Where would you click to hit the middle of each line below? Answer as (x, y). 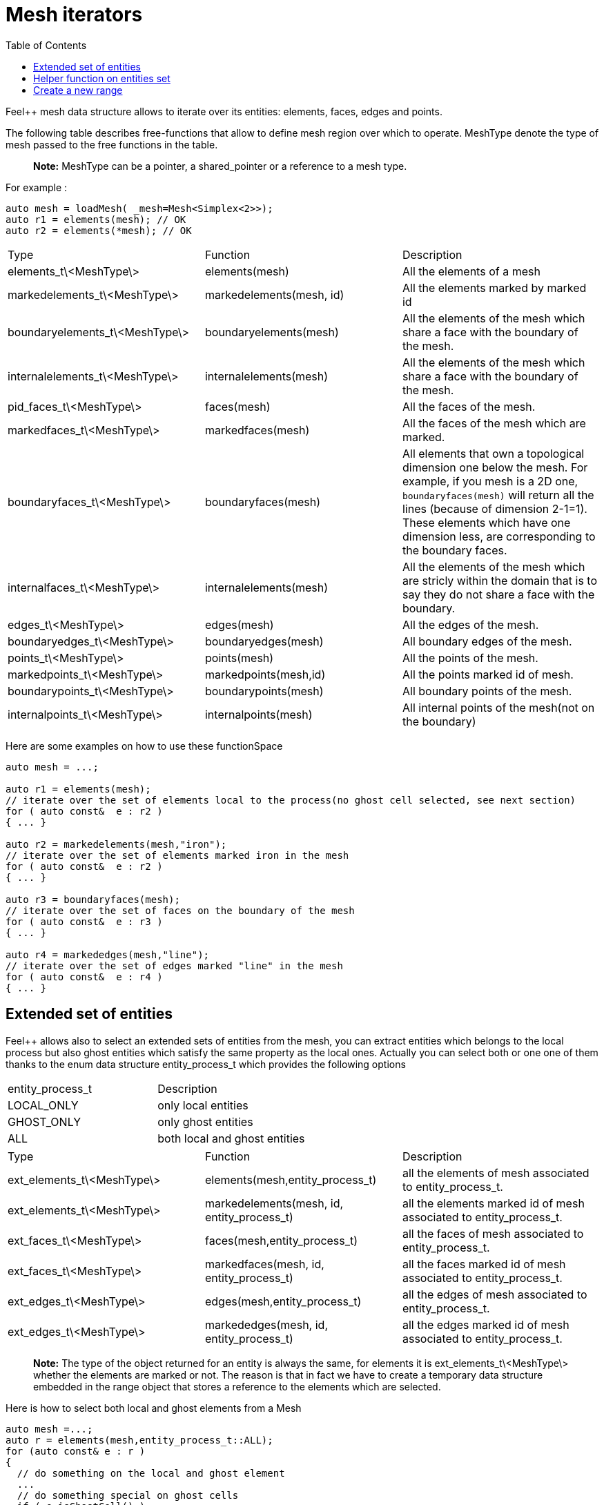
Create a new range (78, 90)
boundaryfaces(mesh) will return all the (498, 495)
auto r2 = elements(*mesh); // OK (99, 230)
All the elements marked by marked (494, 288)
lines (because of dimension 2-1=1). (495, 508)
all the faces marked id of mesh (484, 1264)
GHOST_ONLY (44, 1122)
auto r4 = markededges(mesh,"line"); (108, 954)
